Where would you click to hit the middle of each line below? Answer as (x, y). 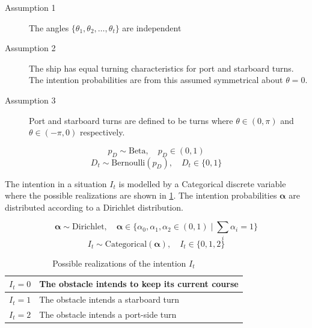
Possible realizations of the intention (119, 263)
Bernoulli (128, 163)
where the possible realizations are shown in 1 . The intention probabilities (141, 195)
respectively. (102, 132)
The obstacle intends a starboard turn (109, 299)
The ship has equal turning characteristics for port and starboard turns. (161, 68)
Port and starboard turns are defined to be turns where (131, 120)
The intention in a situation (56, 183)
